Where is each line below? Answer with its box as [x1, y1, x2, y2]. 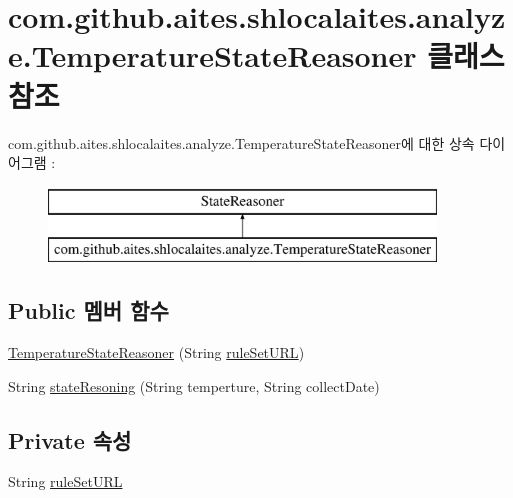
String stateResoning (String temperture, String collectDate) [8, 375, 380, 396]
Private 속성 [8, 424, 132, 455]
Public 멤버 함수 [8, 295, 169, 326]
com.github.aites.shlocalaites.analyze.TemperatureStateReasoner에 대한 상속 [8, 132, 475, 153]
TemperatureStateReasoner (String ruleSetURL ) [8, 342, 305, 363]
